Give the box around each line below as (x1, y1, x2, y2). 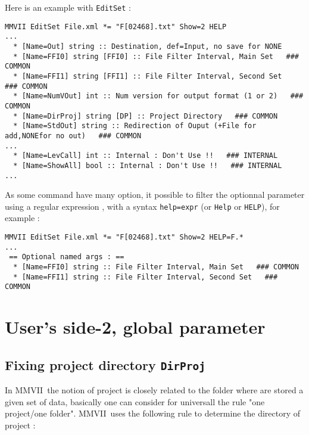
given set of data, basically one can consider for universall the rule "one (5, 395, 265, 408)
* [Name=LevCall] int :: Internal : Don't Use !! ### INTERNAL (13, 151, 278, 160)
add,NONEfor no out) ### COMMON (5, 131, 142, 140)
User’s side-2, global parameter (5, 315, 266, 339)
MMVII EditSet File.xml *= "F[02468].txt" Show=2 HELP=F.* (5, 233, 244, 241)
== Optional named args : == (9, 253, 124, 262)
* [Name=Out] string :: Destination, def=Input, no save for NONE (13, 42, 282, 51)
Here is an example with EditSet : (5, 1, 132, 13)
